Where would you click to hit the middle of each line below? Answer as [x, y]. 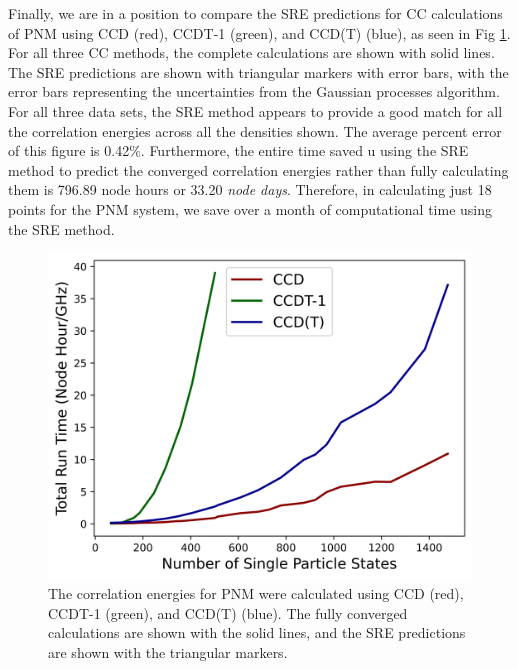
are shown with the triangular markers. [168, 651]
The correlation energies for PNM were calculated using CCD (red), [256, 593]
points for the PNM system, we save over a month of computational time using [250, 208]
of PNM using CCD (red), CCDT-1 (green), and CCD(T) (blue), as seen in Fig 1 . [259, 32]
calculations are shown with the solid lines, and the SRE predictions [257, 632]
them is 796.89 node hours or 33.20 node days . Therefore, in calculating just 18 [250, 189]
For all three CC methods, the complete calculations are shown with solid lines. [251, 52]
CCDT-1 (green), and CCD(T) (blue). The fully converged [228, 612]
